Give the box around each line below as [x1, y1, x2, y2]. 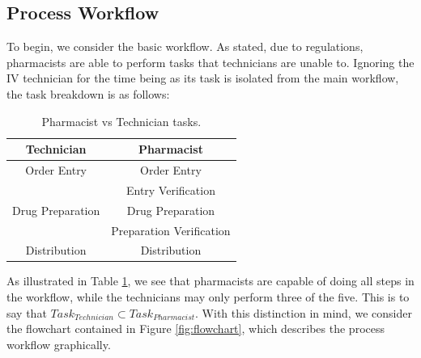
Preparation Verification [111, 221, 231, 238]
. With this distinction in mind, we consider [195, 304, 412, 321]
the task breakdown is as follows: [6, 85, 170, 102]
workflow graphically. [6, 335, 111, 352]
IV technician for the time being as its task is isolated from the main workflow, [6, 69, 399, 86]
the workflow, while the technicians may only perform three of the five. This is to [6, 289, 410, 305]
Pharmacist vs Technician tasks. [41, 112, 202, 129]
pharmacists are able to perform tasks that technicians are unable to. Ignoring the [6, 53, 415, 70]
